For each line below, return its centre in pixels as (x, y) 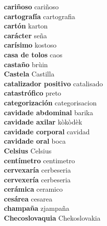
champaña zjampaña (37, 208)
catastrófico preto (33, 93)
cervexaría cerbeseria (37, 170)
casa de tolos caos (33, 54)
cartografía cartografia (40, 16)
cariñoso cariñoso (32, 6)
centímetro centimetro (40, 160)
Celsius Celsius (28, 150)
